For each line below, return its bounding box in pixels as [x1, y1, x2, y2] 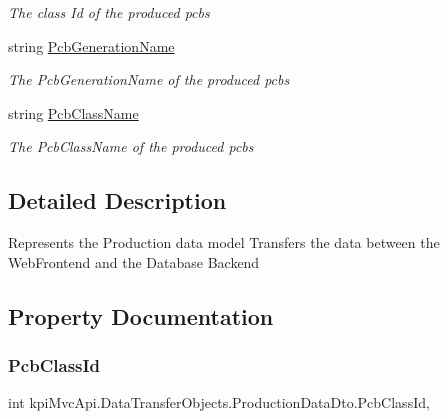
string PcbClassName [8, 102, 139, 123]
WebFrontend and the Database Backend [8, 251, 260, 272]
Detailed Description [8, 185, 227, 216]
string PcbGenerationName [8, 35, 175, 56]
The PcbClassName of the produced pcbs [8, 136, 254, 157]
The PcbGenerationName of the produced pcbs [8, 69, 290, 90]
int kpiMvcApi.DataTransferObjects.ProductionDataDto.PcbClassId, [8, 392, 430, 413]
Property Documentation [8, 300, 274, 331]
